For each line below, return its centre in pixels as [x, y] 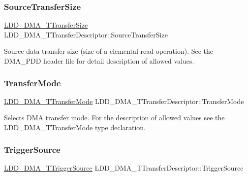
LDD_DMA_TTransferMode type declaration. [75, 127]
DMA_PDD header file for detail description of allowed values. [99, 61]
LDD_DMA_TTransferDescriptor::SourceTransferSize [86, 34]
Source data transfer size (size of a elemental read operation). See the [109, 51]
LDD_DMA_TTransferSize [46, 25]
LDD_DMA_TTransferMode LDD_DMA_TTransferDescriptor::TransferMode [124, 101]
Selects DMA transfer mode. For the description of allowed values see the [114, 118]
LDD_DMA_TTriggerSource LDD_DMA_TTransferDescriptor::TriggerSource [124, 167]
